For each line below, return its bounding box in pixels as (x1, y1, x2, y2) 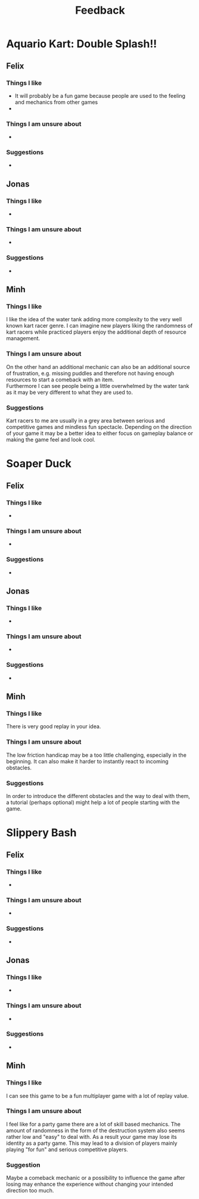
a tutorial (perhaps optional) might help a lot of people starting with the (6, 799, 180, 806)
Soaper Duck (6, 457, 71, 471)
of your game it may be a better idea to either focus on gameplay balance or (6, 430, 194, 437)
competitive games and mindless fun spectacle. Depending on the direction (6, 424, 192, 431)
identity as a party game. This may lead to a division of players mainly (6, 1139, 178, 1147)
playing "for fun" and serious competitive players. (6, 1145, 128, 1153)
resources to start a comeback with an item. (6, 376, 114, 383)
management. (6, 335, 41, 342)
